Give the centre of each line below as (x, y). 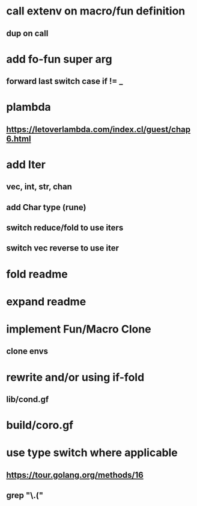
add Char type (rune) (46, 207)
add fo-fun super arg (59, 59)
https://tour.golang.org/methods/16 (75, 475)
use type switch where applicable (92, 453)
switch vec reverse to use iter (62, 248)
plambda (29, 107)
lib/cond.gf (28, 400)
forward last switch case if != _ (65, 82)
